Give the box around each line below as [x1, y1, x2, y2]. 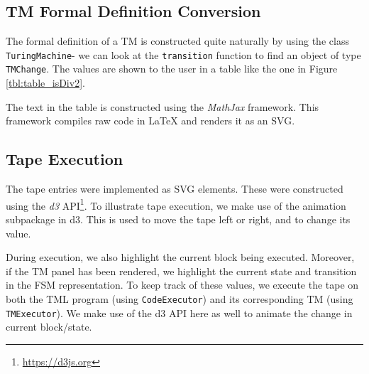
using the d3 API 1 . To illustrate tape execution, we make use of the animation [6, 196, 346, 213]
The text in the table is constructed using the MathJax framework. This [6, 99, 319, 114]
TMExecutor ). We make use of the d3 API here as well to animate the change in [6, 305, 353, 320]
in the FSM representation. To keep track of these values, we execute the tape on [6, 277, 359, 292]
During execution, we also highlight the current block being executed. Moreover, [6, 250, 355, 265]
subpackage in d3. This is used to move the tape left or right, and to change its [6, 211, 351, 226]
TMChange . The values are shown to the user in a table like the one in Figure [6, 61, 338, 76]
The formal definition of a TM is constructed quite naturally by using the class [6, 33, 349, 48]
